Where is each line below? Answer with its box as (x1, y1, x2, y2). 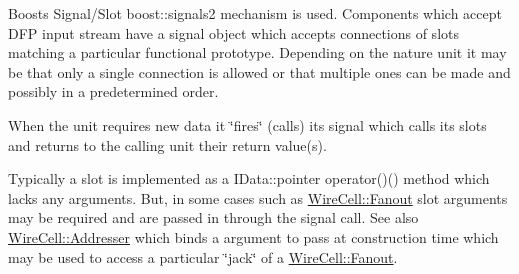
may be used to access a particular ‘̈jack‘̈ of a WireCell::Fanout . (8, 246, 398, 267)
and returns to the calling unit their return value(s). (8, 134, 327, 155)
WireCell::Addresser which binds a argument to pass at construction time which (8, 226, 499, 247)
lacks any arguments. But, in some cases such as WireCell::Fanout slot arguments (8, 187, 508, 208)
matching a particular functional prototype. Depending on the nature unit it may (8, 42, 507, 63)
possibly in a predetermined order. (8, 81, 219, 102)
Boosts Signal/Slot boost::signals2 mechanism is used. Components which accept (8, 3, 502, 23)
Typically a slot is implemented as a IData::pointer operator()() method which (8, 168, 490, 189)
